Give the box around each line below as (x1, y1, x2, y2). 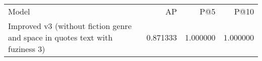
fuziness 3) (8, 43, 45, 54)
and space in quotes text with (8, 31, 113, 43)
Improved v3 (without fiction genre (8, 20, 132, 31)
